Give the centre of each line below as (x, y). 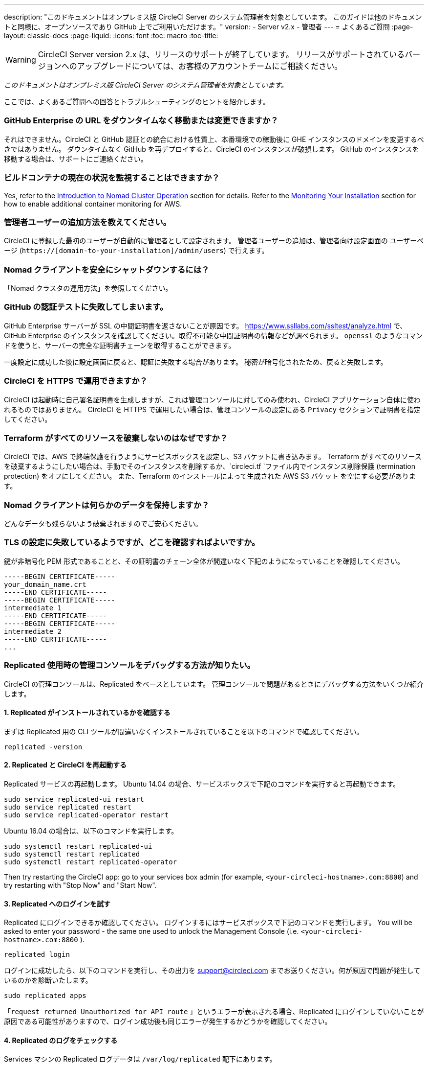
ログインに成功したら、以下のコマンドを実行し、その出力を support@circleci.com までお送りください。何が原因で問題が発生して (212, 971)
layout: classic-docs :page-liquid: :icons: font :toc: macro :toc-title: (111, 35)
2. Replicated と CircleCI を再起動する (65, 765)
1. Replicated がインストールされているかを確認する (87, 713)
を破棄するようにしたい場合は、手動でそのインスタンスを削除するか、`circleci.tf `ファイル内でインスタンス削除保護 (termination (210, 466)
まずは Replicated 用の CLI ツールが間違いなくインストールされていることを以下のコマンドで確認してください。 (184, 731)
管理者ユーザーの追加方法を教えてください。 (87, 222)
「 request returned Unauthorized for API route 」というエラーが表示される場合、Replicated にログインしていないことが (214, 1012)
